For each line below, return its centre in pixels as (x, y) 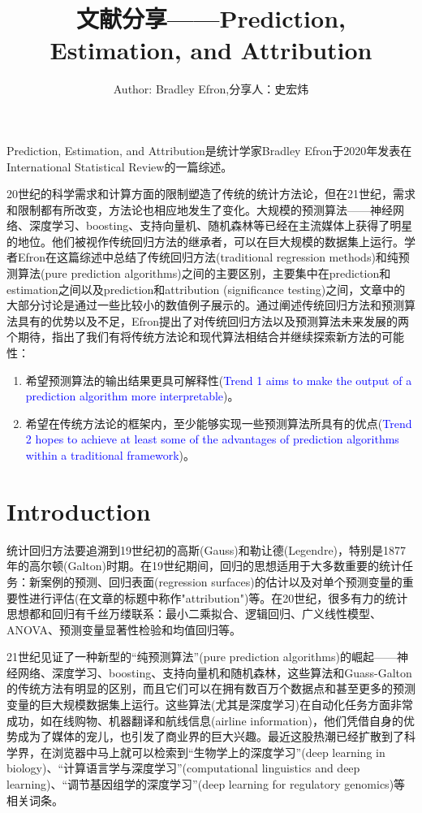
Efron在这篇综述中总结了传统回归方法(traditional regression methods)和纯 (208, 257)
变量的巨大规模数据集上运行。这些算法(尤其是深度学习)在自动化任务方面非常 (210, 705)
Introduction (79, 510)
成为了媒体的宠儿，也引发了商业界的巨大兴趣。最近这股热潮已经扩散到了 (211, 736)
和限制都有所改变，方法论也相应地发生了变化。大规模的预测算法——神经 (200, 209)
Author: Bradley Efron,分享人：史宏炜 (211, 89)
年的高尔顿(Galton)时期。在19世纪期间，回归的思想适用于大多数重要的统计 (205, 566)
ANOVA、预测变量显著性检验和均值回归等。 (124, 629)
